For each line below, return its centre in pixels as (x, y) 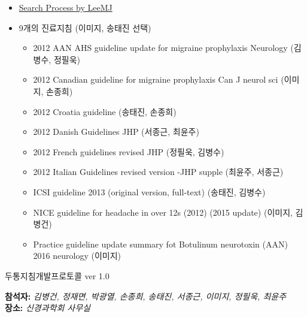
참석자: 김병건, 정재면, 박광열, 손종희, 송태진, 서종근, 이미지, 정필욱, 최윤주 (146, 296)
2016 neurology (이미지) (77, 256)
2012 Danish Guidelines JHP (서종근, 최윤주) (116, 132)
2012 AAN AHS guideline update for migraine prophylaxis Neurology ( (163, 48)
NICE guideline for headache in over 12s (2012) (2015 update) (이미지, (163, 212)
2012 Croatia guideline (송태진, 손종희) (105, 111)
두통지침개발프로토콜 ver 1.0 (57, 275)
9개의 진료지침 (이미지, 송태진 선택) (85, 27)
